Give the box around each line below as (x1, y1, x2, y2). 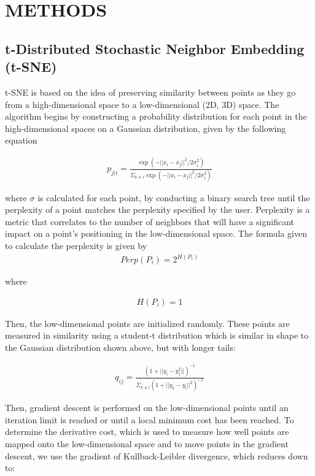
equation (5, 134, 37, 147)
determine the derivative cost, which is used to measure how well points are (5, 425, 289, 438)
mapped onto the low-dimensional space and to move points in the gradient (5, 437, 289, 450)
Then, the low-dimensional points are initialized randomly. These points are (5, 317, 290, 329)
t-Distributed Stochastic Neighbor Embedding (5, 39, 305, 58)
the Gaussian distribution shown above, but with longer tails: (5, 340, 236, 353)
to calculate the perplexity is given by (5, 239, 147, 251)
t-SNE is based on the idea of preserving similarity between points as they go (5, 85, 296, 98)
